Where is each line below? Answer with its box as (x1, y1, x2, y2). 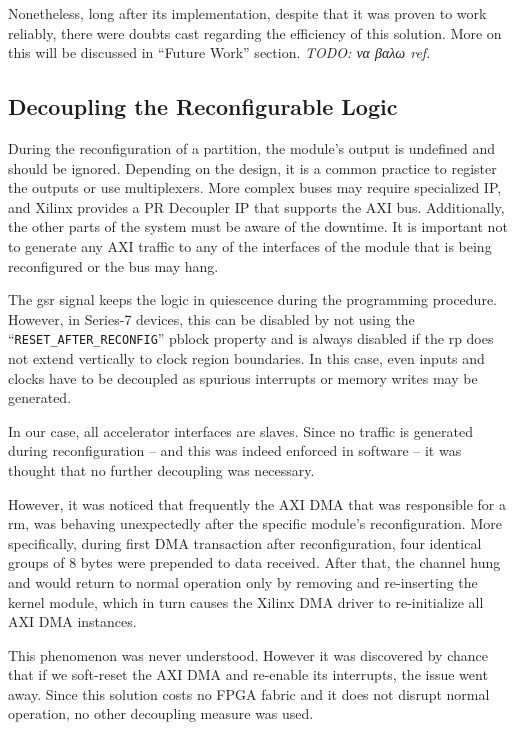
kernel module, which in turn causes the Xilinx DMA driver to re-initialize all (8, 591, 484, 612)
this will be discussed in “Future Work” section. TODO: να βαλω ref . (8, 42, 431, 63)
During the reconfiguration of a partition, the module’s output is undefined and (8, 137, 496, 158)
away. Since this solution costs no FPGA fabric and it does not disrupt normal (8, 683, 490, 704)
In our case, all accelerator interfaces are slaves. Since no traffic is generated (8, 420, 473, 441)
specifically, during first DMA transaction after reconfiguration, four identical (8, 532, 482, 553)
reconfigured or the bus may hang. (8, 255, 219, 276)
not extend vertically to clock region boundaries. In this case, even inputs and (8, 347, 485, 368)
